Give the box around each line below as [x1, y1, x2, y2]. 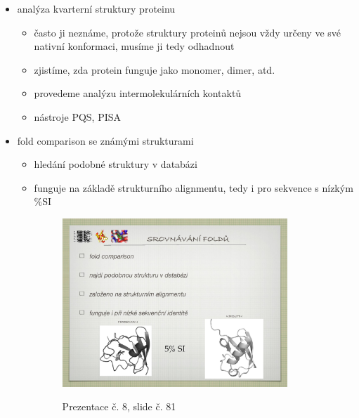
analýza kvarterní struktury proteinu [17, 1, 176, 15]
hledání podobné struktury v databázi [34, 157, 197, 171]
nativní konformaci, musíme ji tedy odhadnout [34, 39, 235, 53]
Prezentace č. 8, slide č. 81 [62, 399, 176, 414]
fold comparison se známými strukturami [17, 133, 194, 148]
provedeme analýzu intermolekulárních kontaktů [34, 86, 242, 100]
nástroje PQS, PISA [34, 109, 122, 124]
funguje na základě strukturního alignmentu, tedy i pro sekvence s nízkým [34, 180, 353, 195]
